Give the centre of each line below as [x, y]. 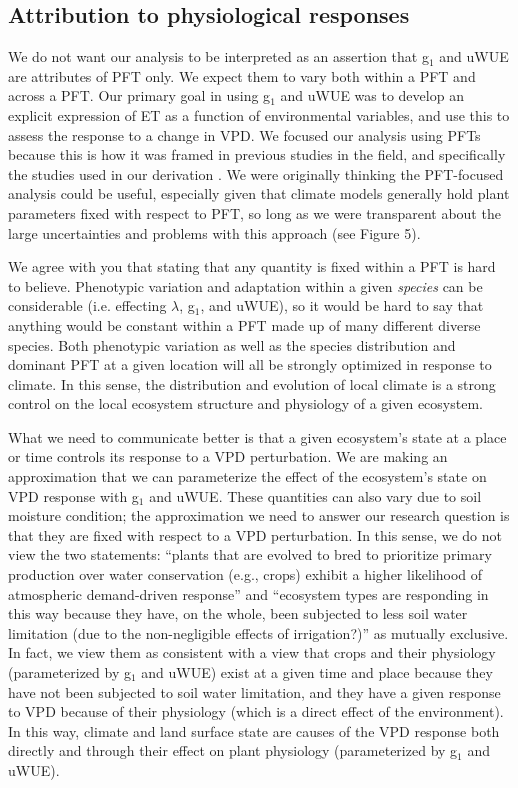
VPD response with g [73, 495]
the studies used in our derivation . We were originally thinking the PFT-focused [256, 173]
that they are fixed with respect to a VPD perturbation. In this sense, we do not [255, 534]
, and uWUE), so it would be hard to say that [342, 305]
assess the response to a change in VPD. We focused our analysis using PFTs [244, 134]
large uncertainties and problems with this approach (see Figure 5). [214, 232]
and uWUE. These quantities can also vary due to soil [315, 495]
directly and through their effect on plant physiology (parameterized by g [233, 750]
